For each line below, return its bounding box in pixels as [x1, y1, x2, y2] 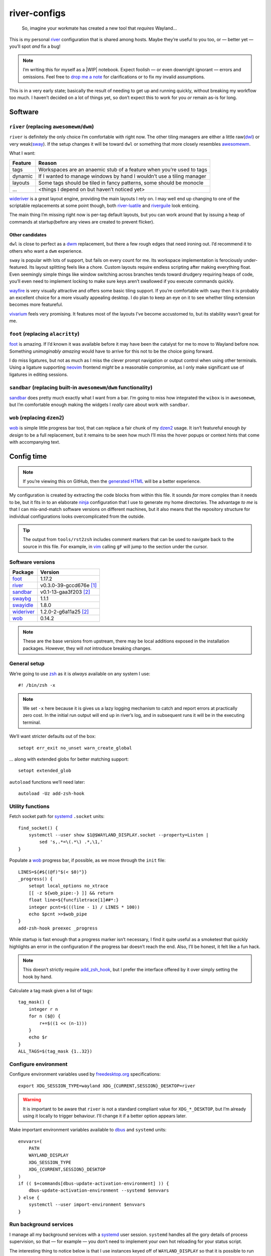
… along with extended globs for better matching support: [9, 756, 129, 762]
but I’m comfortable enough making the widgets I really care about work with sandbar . [9, 402, 190, 408]
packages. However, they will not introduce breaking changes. [23, 645, 152, 651]
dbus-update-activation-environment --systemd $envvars [28, 1188, 169, 1193]
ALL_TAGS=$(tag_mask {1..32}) [18, 1049, 93, 1055]
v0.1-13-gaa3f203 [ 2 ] [40, 588, 90, 595]
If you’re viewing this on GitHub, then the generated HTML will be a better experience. [23, 478, 201, 484]
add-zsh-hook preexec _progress [18, 925, 98, 931]
